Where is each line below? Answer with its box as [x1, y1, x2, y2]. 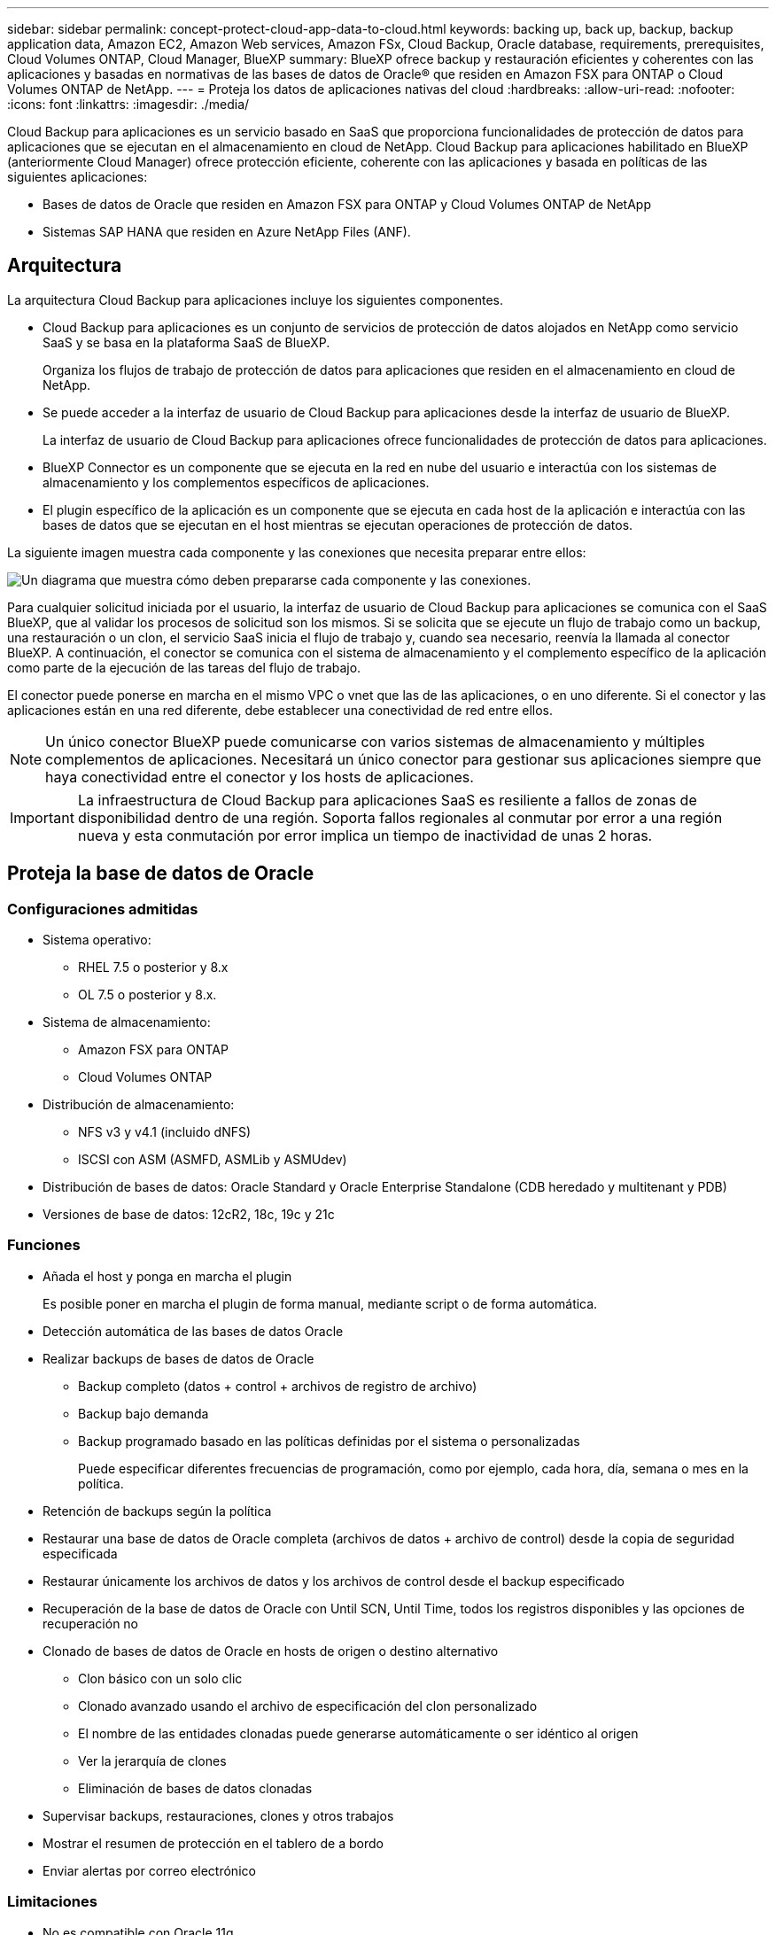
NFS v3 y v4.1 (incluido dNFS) [78, 1124, 252, 1140]
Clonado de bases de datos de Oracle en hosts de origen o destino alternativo [43, 1643, 499, 1659]
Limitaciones [7, 1892, 97, 1911]
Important [10, 808, 74, 827]
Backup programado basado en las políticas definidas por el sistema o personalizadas [78, 1433, 580, 1449]
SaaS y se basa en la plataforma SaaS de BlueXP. [43, 334, 330, 350]
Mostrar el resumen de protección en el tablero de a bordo [43, 1835, 384, 1851]
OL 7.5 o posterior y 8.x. [78, 987, 217, 1003]
